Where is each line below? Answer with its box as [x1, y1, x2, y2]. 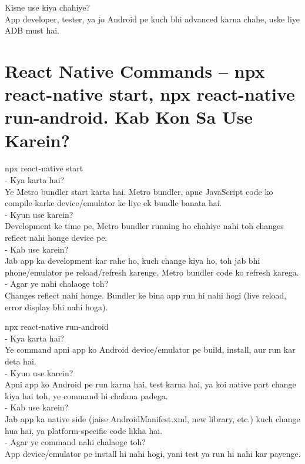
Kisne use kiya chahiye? [5, 1, 91, 13]
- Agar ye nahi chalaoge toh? [5, 277, 109, 290]
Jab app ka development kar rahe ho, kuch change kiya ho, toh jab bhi [5, 254, 260, 267]
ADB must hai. [5, 24, 60, 37]
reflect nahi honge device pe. [5, 231, 108, 244]
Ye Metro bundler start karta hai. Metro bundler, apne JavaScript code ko [5, 185, 273, 197]
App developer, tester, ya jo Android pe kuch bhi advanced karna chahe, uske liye [5, 12, 300, 25]
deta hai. [5, 354, 36, 367]
